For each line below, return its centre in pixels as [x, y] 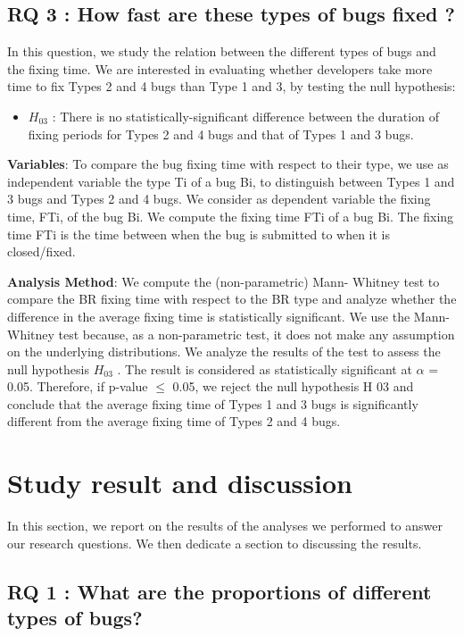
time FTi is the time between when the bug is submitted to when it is [199, 234]
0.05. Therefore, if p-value [78, 386]
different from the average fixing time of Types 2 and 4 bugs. [174, 421]
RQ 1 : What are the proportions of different [220, 591]
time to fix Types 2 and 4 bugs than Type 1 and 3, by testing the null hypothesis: [232, 86]
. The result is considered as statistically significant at [265, 368]
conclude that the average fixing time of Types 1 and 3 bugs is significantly [213, 403]
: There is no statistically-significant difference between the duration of [245, 116]
